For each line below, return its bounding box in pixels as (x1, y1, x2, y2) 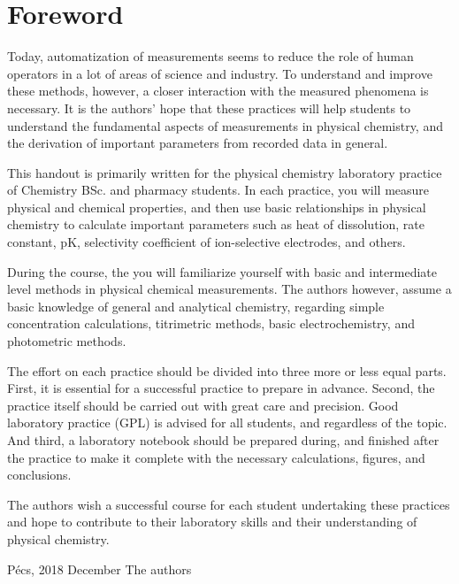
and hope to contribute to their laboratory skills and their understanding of (7, 512, 417, 531)
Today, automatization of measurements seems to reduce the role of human (7, 47, 414, 65)
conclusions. (7, 465, 72, 484)
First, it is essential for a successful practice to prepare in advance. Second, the (7, 379, 435, 397)
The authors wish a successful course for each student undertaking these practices (7, 495, 450, 513)
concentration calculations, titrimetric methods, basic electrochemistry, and (7, 314, 415, 333)
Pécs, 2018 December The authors (7, 559, 192, 578)
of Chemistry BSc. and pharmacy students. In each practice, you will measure (7, 181, 430, 199)
